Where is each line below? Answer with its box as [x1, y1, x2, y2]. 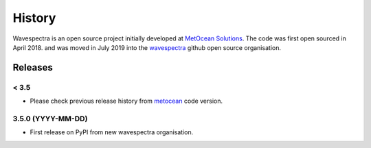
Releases [12, 62, 53, 73]
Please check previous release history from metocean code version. [30, 97, 223, 106]
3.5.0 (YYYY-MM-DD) [12, 114, 88, 123]
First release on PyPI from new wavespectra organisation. [30, 128, 194, 136]
